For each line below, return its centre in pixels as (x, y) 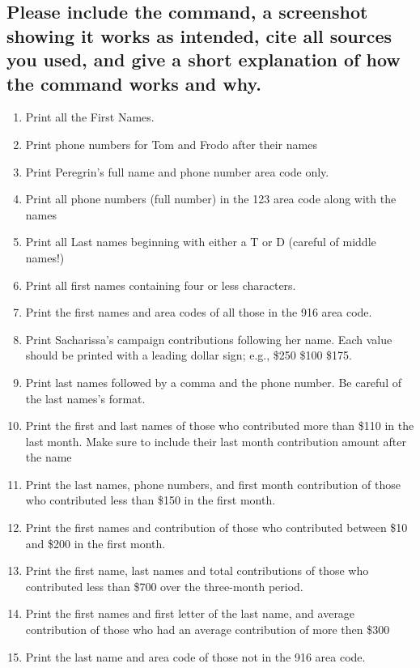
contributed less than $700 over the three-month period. (164, 586)
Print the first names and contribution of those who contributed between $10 (216, 528)
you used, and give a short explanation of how (204, 60)
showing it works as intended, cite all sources (199, 35)
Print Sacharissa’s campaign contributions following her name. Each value (209, 339)
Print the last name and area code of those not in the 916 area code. (195, 656)
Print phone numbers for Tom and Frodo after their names (171, 144)
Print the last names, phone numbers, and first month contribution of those (213, 484)
